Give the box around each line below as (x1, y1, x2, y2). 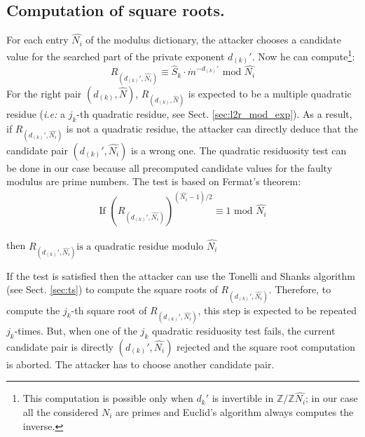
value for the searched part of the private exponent (6, 48, 225, 63)
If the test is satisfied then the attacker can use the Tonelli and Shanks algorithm (6, 268, 355, 283)
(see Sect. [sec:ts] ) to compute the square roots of (6, 282, 218, 297)
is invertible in (212, 391, 274, 405)
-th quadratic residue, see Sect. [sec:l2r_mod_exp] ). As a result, (76, 106, 352, 121)
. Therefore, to (268, 282, 331, 297)
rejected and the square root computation (177, 339, 356, 354)
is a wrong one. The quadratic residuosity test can (131, 142, 347, 157)
